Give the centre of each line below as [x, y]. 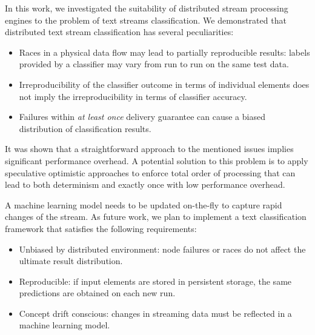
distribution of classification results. [85, 128]
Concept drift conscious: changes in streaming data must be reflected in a [155, 313]
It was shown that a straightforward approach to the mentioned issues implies [149, 149]
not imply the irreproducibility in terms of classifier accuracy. [133, 96]
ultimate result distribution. [71, 261]
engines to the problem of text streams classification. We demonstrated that [146, 20]
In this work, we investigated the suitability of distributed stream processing [147, 8]
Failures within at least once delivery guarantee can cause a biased [142, 117]
